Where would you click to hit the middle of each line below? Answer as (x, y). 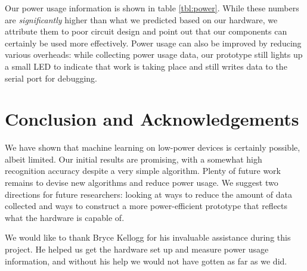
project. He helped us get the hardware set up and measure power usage (137, 249)
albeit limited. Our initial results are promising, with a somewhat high (134, 159)
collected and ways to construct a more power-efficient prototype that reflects (146, 206)
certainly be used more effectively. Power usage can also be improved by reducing (153, 43)
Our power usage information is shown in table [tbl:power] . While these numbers (152, 8)
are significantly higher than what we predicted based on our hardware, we (141, 19)
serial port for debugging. (51, 78)
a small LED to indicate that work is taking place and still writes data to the (146, 66)
